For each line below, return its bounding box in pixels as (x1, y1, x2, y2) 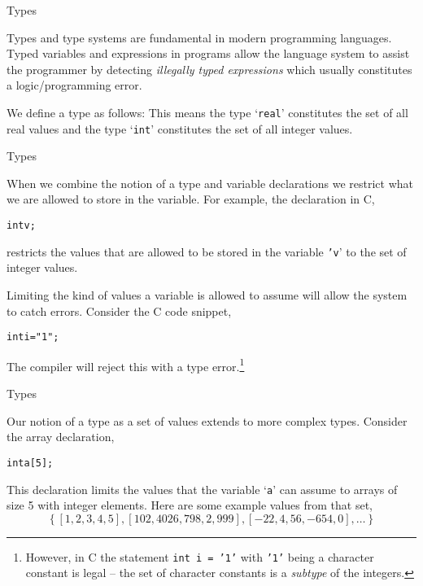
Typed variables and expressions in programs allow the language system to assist (7, 45, 410, 62)
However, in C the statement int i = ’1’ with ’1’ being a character (25, 548, 374, 565)
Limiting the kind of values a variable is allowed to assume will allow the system (7, 286, 408, 303)
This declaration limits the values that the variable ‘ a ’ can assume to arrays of (7, 480, 398, 497)
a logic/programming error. (7, 77, 142, 94)
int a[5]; (7, 457, 54, 469)
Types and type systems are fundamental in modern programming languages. (7, 28, 392, 46)
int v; (7, 220, 36, 232)
